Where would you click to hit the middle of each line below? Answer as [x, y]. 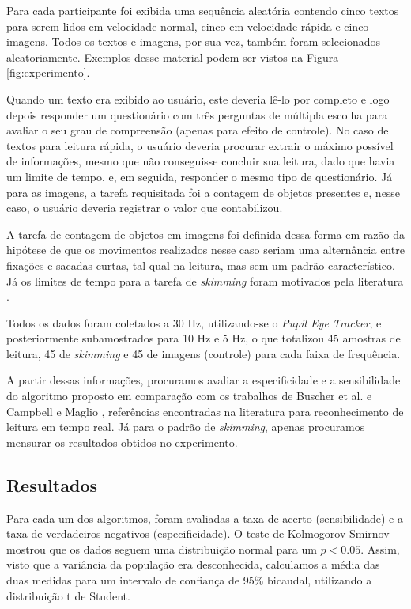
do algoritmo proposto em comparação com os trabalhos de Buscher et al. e [189, 396]
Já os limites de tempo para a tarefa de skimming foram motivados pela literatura [205, 280]
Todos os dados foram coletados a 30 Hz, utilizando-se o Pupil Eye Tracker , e [194, 322]
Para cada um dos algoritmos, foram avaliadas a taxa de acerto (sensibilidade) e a [205, 518]
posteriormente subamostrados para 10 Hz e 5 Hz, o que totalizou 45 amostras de [204, 338]
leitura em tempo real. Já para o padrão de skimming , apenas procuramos [186, 427]
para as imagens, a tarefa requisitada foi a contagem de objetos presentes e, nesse [204, 192]
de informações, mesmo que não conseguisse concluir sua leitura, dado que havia [201, 161]
